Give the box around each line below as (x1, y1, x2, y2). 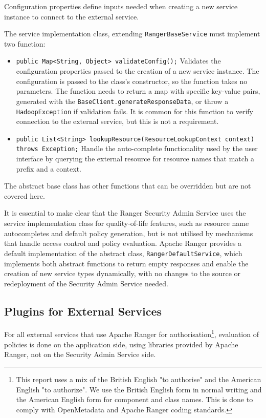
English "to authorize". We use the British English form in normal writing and (16, 384, 262, 394)
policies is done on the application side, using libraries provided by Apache (4, 339, 238, 349)
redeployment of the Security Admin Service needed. (4, 278, 168, 288)
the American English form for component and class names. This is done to (16, 394, 253, 405)
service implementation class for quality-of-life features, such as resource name (4, 218, 249, 228)
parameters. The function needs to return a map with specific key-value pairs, (16, 86, 260, 96)
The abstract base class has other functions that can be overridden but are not (4, 180, 251, 191)
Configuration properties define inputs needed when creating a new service (4, 1, 238, 11)
